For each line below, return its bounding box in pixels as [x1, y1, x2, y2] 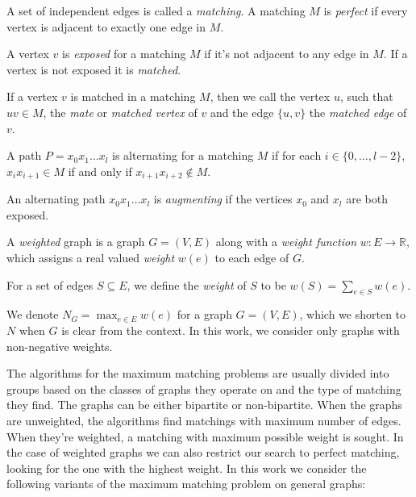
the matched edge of [309, 103, 407, 120]
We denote [6, 306, 59, 323]
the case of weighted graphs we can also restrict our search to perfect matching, [6, 444, 400, 461]
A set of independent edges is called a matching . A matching [6, 2, 306, 19]
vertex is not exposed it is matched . [6, 61, 181, 77]
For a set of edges [6, 276, 94, 293]
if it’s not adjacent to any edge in [204, 45, 369, 62]
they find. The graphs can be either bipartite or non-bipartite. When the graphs [6, 396, 402, 413]
